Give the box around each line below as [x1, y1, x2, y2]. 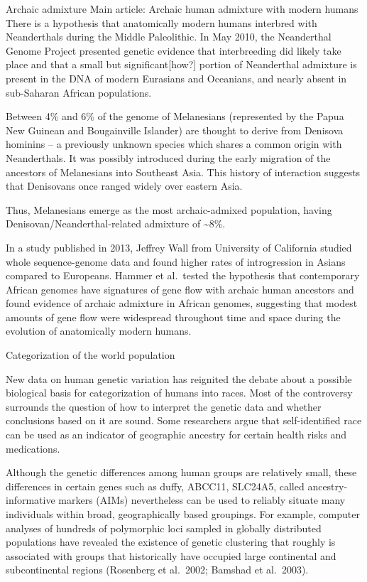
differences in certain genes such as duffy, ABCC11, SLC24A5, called [6, 478, 305, 493]
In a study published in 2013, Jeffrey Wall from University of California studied [6, 239, 352, 254]
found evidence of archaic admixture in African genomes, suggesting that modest [6, 296, 358, 311]
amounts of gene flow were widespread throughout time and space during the [6, 309, 341, 324]
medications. [6, 441, 60, 456]
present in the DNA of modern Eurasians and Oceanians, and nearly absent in [6, 70, 347, 85]
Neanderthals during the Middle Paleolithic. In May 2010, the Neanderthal [6, 29, 332, 44]
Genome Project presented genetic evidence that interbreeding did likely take [6, 43, 341, 58]
